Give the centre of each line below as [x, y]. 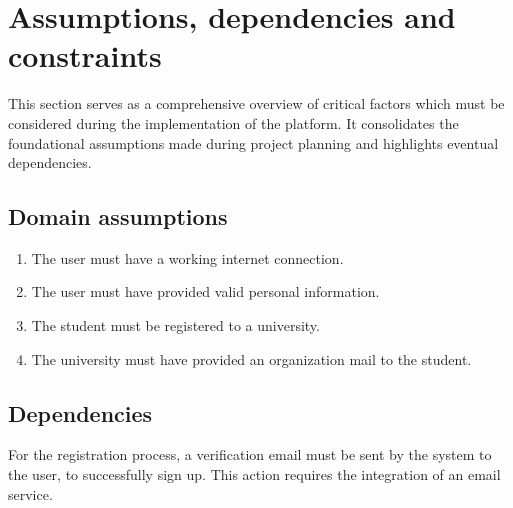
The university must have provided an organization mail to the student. [251, 358]
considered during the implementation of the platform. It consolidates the [233, 122]
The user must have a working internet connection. [187, 257]
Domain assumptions [118, 216]
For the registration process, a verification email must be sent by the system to [250, 454]
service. [30, 493]
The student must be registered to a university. [175, 325]
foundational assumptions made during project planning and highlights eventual [253, 142]
